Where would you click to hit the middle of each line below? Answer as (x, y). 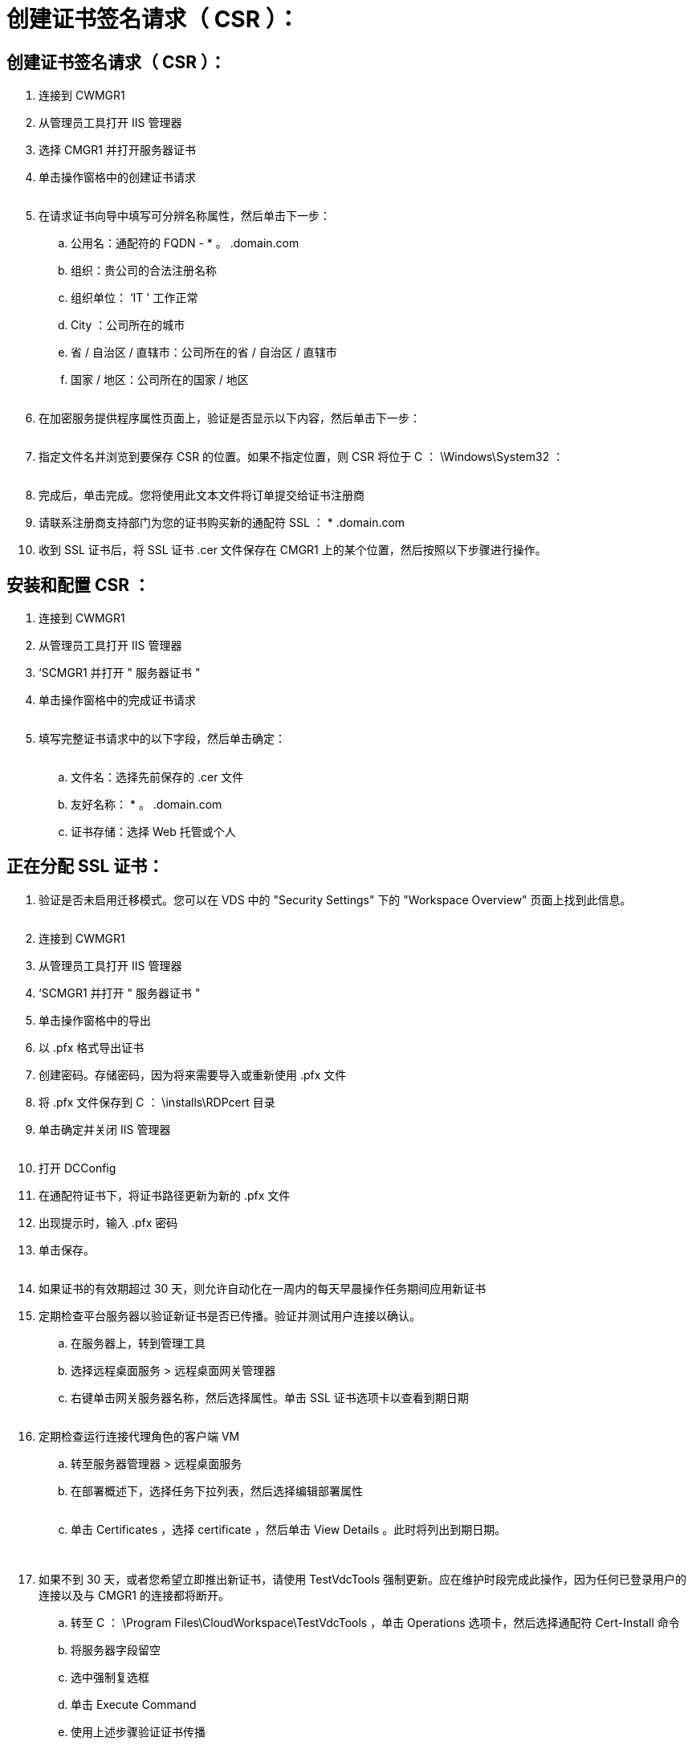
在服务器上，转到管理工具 (138, 1343)
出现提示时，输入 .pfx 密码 (108, 1222)
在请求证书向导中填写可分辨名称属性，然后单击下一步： (185, 216)
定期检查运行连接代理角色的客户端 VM (139, 1436)
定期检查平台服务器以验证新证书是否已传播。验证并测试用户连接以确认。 (230, 1315)
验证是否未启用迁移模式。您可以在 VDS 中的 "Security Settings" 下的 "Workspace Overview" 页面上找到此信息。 (335, 899)
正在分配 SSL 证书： (85, 866)
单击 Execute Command (134, 1704)
